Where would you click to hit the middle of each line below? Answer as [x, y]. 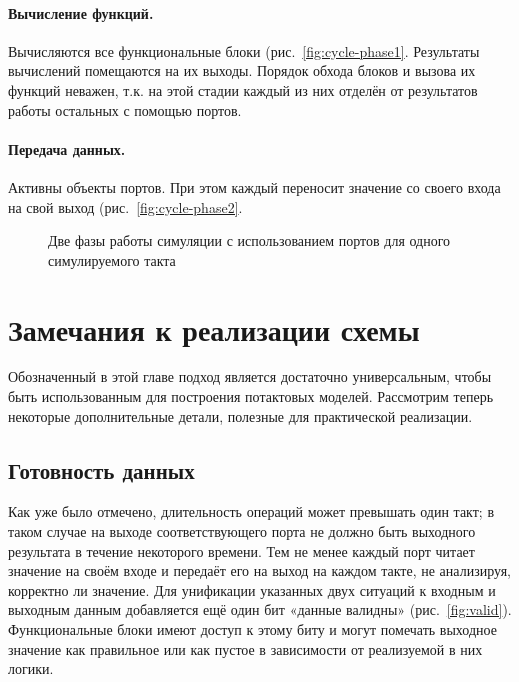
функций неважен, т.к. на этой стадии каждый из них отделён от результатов [243, 89]
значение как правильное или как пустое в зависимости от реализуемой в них [245, 648]
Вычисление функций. [81, 12]
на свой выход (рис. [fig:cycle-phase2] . [125, 206]
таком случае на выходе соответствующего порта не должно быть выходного [242, 531]
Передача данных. [67, 148]
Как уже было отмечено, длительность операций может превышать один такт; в [251, 511]
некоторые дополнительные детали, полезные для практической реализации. [240, 415]
